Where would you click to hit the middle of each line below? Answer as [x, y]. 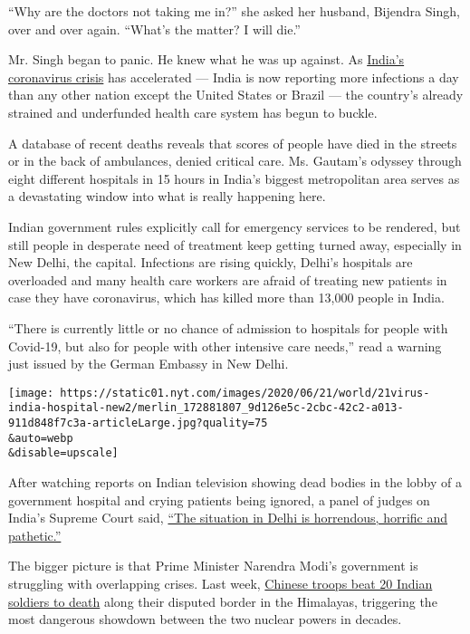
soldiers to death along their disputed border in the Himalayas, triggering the [223, 601]
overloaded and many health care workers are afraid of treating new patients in [228, 279]
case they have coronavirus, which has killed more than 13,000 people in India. [226, 298]
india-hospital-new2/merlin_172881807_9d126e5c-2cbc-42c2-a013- [206, 408]
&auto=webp [41, 438]
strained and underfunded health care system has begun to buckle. [193, 112]
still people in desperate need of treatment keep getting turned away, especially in [235, 244]
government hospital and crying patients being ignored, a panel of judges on [219, 500]
